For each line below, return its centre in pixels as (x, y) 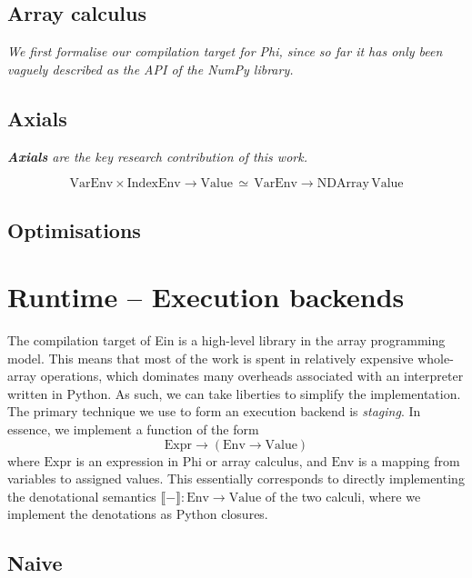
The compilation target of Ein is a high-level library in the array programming (226, 340)
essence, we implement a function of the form (133, 429)
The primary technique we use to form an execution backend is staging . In (214, 411)
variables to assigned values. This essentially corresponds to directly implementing (236, 478)
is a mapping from (409, 460)
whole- (436, 358)
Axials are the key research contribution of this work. (157, 156)
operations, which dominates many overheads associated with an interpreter (252, 376)
